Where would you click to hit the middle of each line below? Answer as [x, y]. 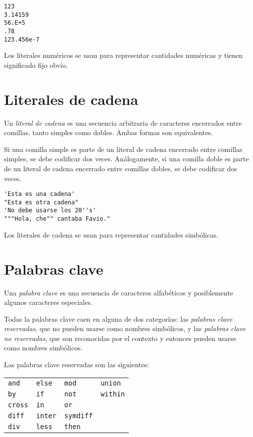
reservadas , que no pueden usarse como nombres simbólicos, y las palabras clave [125, 328]
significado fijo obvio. [36, 65]
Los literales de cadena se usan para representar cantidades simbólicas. [111, 234]
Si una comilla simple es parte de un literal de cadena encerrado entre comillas [123, 149]
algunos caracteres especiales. [48, 302]
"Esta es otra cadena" [41, 202]
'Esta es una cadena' [40, 194]
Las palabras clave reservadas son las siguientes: [76, 364]
